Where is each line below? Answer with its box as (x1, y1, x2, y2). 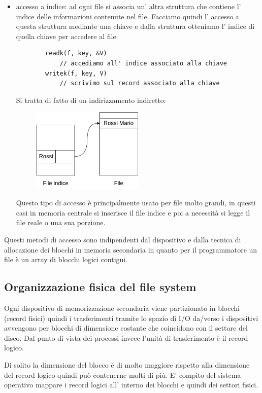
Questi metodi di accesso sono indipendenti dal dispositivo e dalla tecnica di (4, 234, 241, 245)
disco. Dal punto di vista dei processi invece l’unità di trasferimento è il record (4, 332, 248, 343)
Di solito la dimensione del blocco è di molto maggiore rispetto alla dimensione (4, 359, 250, 370)
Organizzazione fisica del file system (4, 279, 196, 295)
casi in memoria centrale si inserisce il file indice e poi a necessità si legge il (16, 207, 250, 218)
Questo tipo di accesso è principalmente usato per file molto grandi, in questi (16, 197, 256, 208)
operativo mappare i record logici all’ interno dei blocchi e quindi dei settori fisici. (4, 379, 258, 390)
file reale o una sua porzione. (16, 217, 106, 228)
